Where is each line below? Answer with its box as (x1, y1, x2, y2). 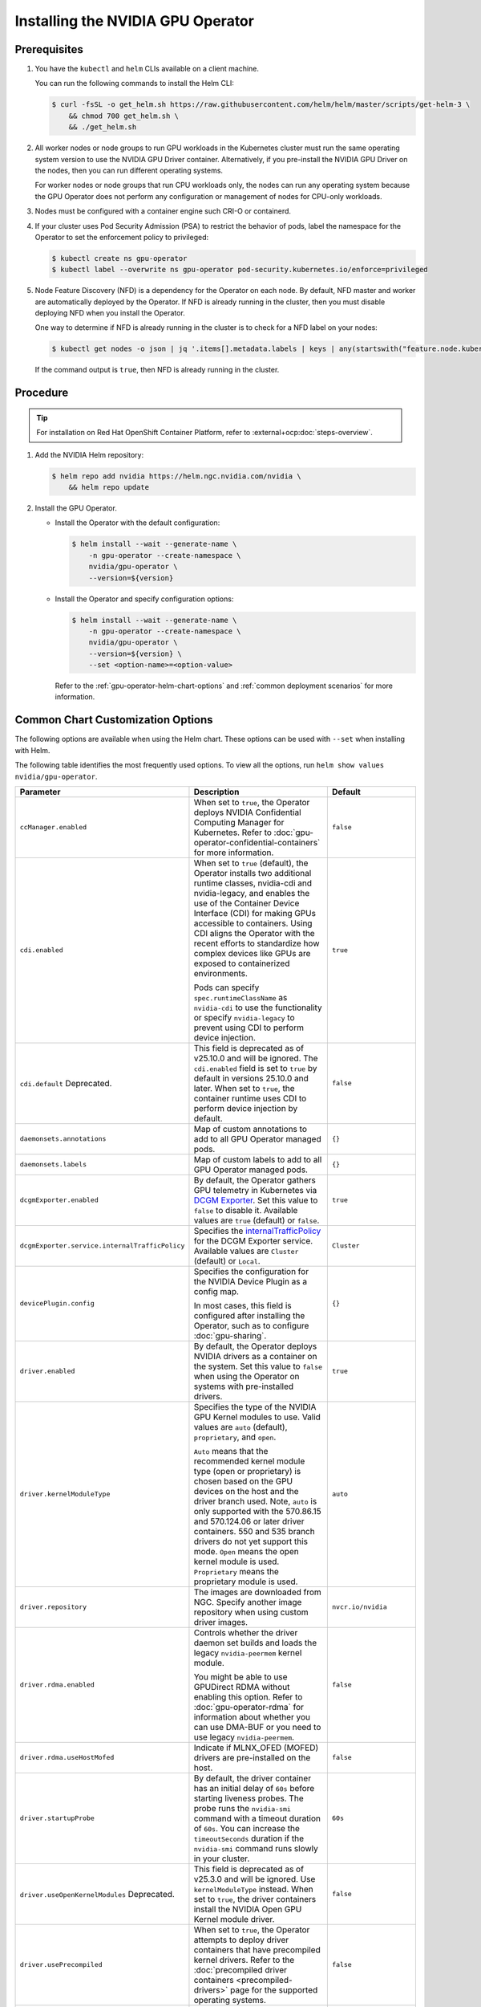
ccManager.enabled (19, 823, 87, 832)
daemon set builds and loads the (193, 1637, 317, 1648)
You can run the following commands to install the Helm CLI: (34, 79, 234, 88)
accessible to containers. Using (193, 918, 313, 929)
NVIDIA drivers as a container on (193, 1350, 317, 1362)
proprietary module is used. (193, 1576, 298, 1587)
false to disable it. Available (193, 1204, 298, 1215)
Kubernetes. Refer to (193, 827, 273, 838)
